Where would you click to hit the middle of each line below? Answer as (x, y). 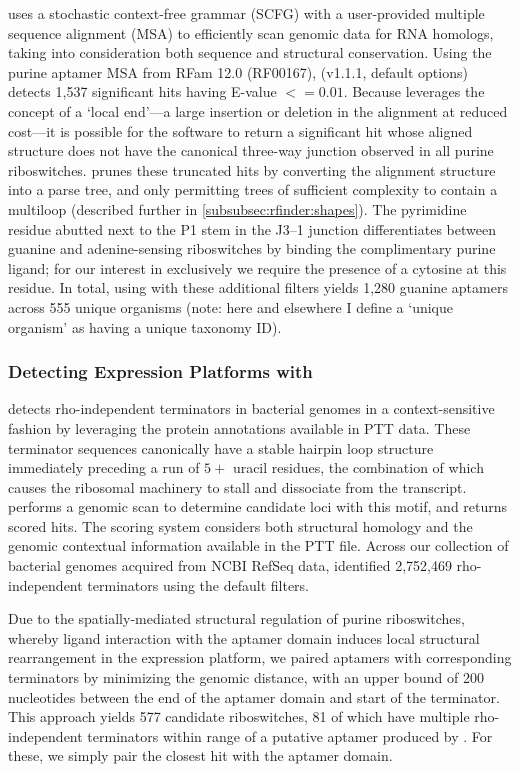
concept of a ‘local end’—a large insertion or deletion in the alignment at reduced (258, 110)
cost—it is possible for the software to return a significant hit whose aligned (240, 130)
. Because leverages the (414, 91)
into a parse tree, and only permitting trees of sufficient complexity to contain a (253, 189)
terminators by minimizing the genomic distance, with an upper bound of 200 (246, 677)
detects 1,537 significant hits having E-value (142, 91)
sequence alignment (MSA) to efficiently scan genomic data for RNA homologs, (251, 32)
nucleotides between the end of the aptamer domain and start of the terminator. (254, 696)
